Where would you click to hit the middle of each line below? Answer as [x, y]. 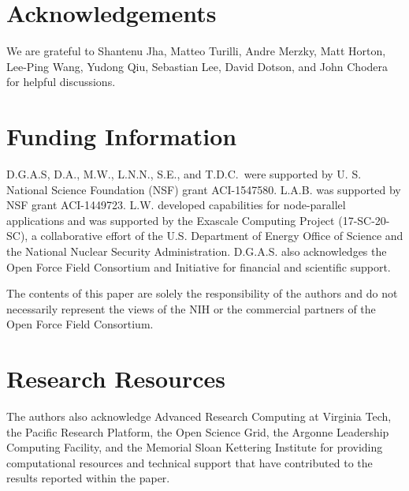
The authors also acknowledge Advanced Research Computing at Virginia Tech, [199, 416]
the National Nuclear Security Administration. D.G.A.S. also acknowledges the [197, 251]
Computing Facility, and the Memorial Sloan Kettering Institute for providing [195, 447]
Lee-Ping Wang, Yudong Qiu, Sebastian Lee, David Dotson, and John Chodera [197, 66]
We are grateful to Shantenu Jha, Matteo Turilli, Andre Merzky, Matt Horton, [196, 51]
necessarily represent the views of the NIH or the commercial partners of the [191, 308]
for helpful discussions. [61, 82]
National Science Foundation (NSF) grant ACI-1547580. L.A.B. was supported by [204, 189]
